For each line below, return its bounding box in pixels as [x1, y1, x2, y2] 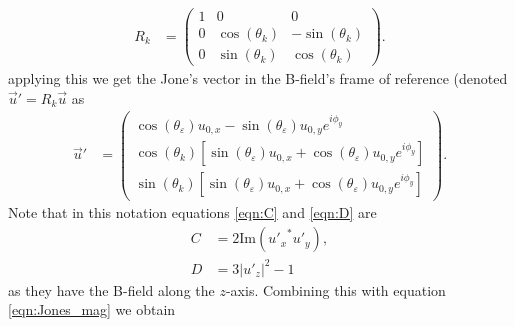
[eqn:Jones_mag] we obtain [8, 299, 176, 320]
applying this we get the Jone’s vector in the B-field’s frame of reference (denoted [8, 68, 508, 89]
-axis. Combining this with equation [225, 279, 446, 300]
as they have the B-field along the [8, 279, 215, 300]
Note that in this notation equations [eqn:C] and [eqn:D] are [8, 202, 377, 223]
